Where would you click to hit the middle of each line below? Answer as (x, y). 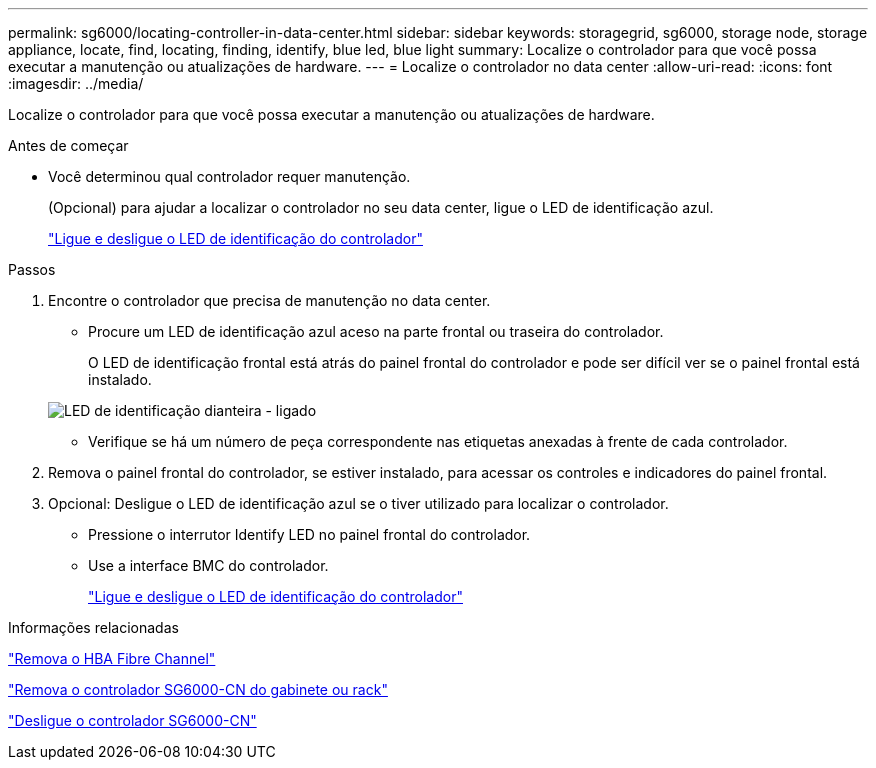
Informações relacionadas (93, 627)
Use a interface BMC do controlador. (208, 565)
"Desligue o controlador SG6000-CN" (132, 720)
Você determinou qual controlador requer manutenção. (229, 176)
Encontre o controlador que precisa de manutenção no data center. (269, 300)
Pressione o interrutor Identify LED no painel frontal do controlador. (309, 534)
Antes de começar (68, 145)
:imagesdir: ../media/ (76, 83)
